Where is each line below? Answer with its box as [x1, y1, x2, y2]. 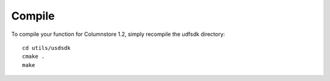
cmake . [22, 53, 45, 60]
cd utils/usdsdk [22, 44, 71, 51]
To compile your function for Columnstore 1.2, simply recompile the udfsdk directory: [11, 30, 226, 38]
